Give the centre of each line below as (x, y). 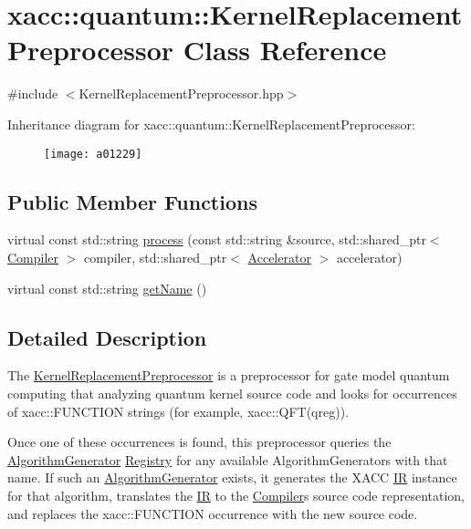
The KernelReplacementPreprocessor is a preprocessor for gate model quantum (229, 375)
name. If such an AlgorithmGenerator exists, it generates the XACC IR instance (232, 477)
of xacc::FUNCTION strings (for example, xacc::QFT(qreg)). (178, 411)
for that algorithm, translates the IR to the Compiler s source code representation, (236, 495)
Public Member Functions (132, 201)
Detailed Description (107, 337)
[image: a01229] (93, 154)
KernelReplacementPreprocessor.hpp (181, 93)
